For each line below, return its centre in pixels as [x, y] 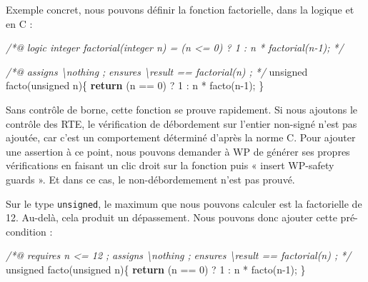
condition [26, 231]
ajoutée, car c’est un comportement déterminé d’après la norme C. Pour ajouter [181, 137]
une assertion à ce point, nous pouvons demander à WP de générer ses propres [178, 151]
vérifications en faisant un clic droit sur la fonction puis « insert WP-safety [170, 165]
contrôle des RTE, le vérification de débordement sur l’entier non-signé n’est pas [181, 123]
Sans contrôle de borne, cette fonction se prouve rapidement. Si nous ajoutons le [182, 109]
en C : [19, 23]
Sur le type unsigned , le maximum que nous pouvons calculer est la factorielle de [184, 203]
